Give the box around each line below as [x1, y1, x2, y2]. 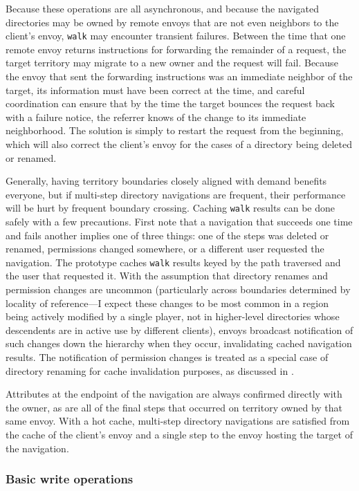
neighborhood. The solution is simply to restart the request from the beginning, [6, 123, 344, 138]
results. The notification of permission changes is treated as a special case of [6, 350, 329, 364]
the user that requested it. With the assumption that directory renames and [6, 268, 329, 283]
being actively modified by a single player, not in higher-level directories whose [6, 309, 340, 324]
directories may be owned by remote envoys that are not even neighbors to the [6, 15, 339, 29]
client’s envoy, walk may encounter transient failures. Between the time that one [6, 28, 346, 43]
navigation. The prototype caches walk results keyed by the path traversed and [6, 254, 341, 269]
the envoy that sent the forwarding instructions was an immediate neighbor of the [6, 69, 353, 84]
